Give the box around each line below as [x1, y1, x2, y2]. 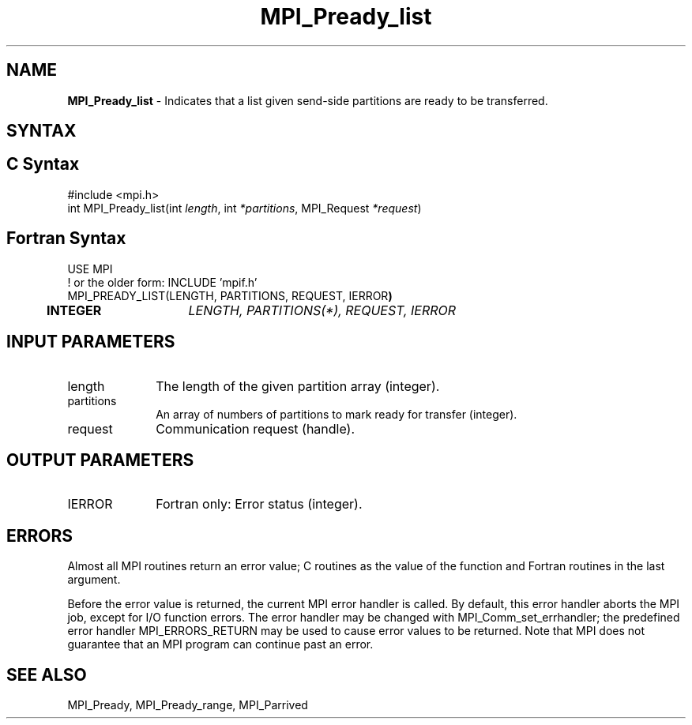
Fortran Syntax [6, 228, 126, 249]
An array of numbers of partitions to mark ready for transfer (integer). [156, 407, 517, 421]
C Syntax [6, 154, 80, 175]
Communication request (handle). [156, 420, 355, 437]
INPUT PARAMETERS [6, 332, 175, 352]
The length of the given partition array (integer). [156, 378, 440, 394]
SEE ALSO [6, 664, 87, 685]
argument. [67, 573, 121, 587]
